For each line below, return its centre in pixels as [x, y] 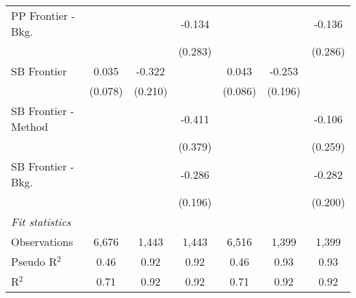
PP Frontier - [43, 15]
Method [30, 126]
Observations [42, 241]
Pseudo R [34, 261]
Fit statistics [41, 222]
